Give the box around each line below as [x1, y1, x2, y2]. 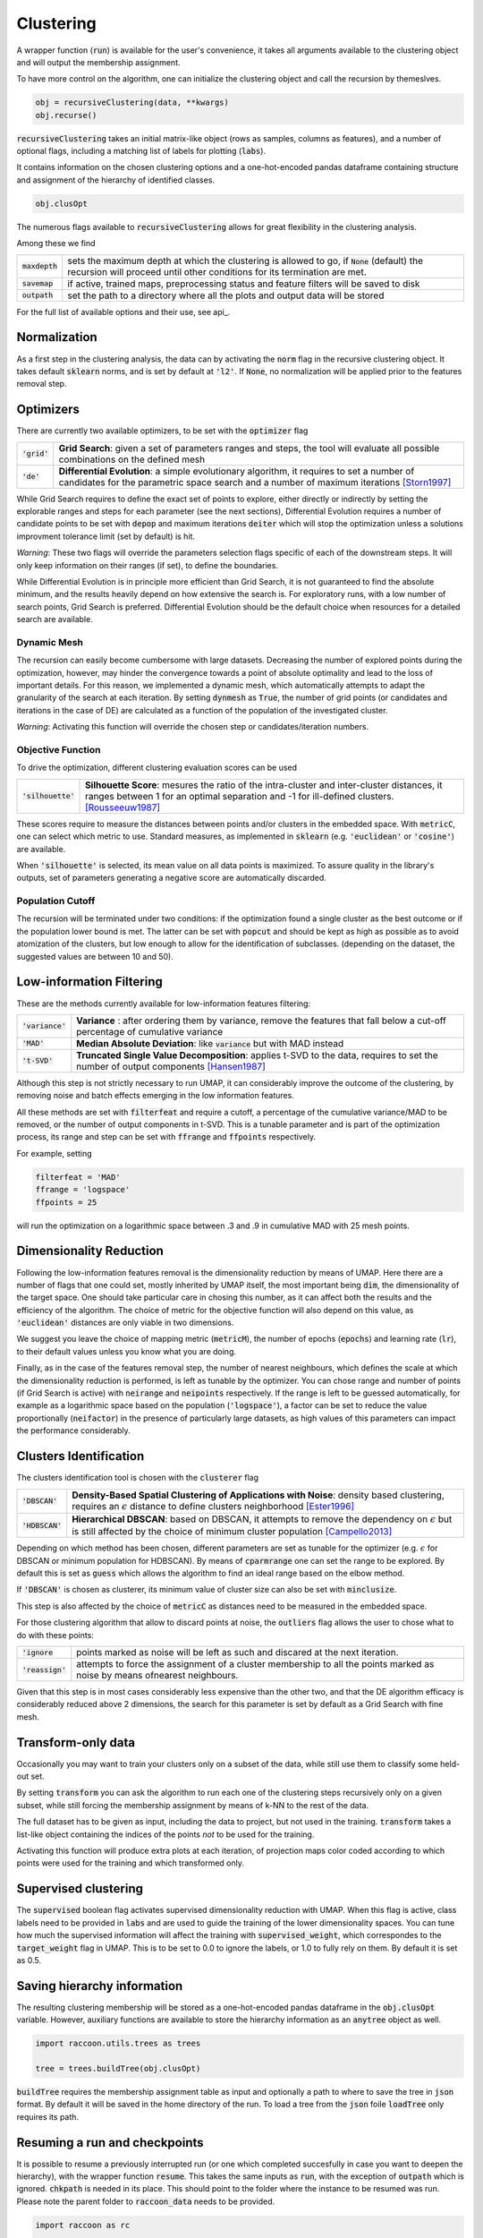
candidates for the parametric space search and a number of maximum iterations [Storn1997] [58, 475, 452, 488]
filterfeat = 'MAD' [35, 1172, 121, 1182]
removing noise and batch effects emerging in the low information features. [16, 1090, 294, 1101]
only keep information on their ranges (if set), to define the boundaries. [16, 559, 279, 570]
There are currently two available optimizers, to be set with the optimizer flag [16, 425, 309, 436]
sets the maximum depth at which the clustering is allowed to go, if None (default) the [67, 254, 424, 267]
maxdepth [21, 261, 58, 271]
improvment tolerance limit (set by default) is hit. [16, 531, 196, 542]
